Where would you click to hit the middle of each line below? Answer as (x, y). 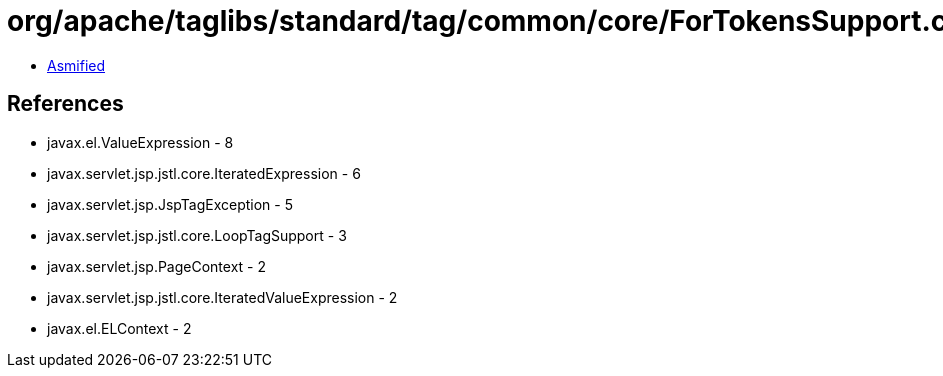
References (65, 104)
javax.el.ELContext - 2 (119, 328)
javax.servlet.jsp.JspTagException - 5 (170, 204)
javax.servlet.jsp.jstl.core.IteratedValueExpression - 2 (222, 297)
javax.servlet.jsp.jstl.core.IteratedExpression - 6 (204, 173)
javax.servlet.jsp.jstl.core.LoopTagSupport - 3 (197, 235)
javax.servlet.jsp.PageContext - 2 (156, 266)
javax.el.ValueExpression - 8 (140, 142)
